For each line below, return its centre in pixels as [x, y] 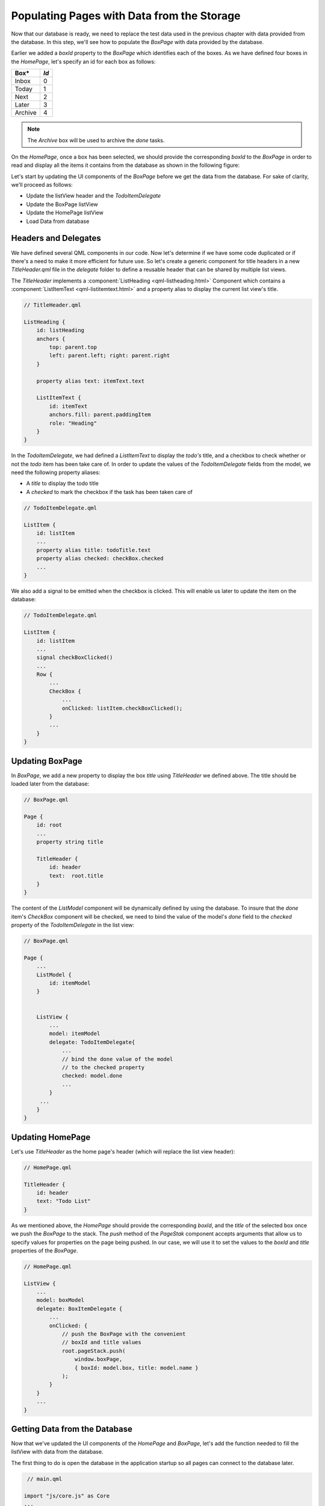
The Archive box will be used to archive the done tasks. [96, 140]
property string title [70, 842]
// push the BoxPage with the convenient [124, 1334]
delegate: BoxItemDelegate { [79, 1308]
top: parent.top [73, 347]
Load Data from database [58, 221]
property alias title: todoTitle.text [94, 550]
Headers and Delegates [56, 238]
